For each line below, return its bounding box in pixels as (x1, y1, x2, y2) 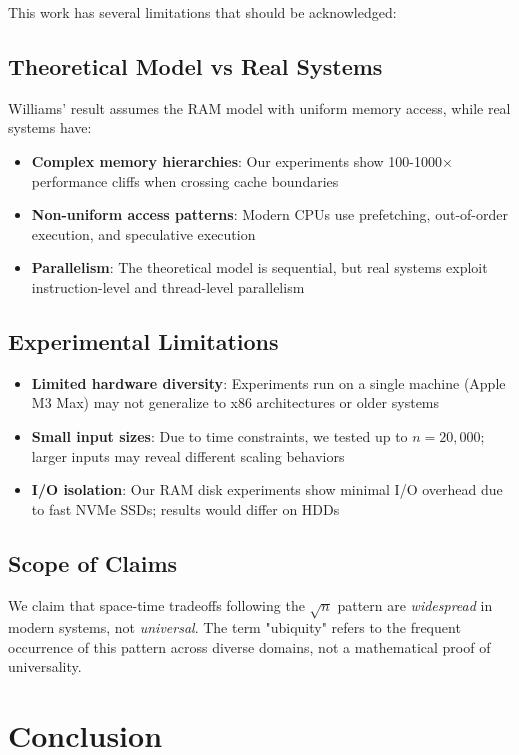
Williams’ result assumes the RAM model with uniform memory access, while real (8, 97, 511, 118)
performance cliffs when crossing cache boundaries (31, 170, 339, 191)
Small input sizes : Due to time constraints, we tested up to (31, 425, 408, 446)
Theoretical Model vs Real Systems (8, 50, 383, 81)
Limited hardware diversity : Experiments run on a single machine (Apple (31, 372, 506, 393)
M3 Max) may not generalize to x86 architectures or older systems (31, 392, 440, 413)
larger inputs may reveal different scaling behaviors (31, 445, 345, 466)
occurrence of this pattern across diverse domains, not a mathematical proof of (8, 636, 491, 657)
